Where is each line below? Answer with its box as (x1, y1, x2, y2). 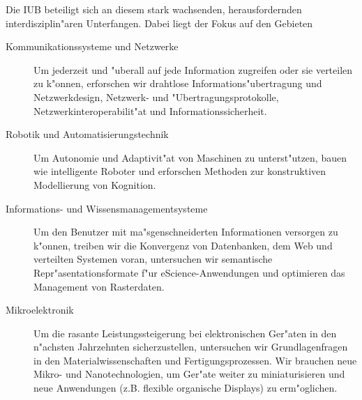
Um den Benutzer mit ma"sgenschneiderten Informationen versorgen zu (33, 224, 338, 239)
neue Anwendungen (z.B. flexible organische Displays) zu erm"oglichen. (33, 380, 338, 395)
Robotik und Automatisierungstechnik (6, 127, 169, 141)
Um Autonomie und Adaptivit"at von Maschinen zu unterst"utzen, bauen (33, 150, 347, 164)
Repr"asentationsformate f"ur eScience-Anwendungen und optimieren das (33, 265, 345, 279)
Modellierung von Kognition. (33, 177, 156, 192)
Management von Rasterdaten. (33, 279, 165, 293)
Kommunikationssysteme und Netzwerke (6, 39, 179, 54)
